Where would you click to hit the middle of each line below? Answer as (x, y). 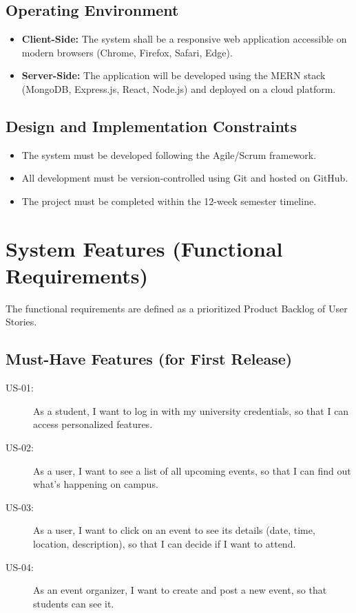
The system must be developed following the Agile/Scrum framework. (169, 154)
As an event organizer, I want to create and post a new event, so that (180, 590)
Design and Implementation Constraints (151, 126)
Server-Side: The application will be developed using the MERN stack (174, 75)
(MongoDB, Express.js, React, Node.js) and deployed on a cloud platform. (179, 88)
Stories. (21, 322)
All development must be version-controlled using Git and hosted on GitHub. (185, 178)
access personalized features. (93, 424)
